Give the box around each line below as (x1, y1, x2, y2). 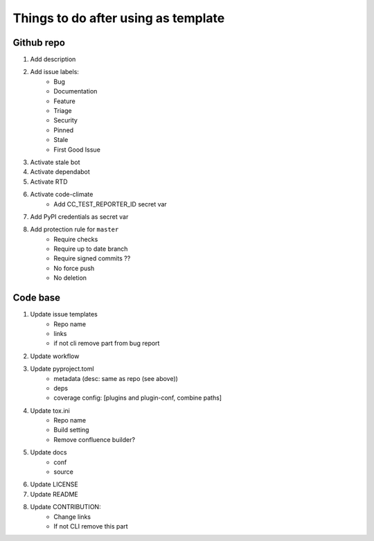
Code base (12, 292, 61, 304)
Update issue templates (30, 310, 98, 319)
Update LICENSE (30, 480, 79, 488)
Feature (53, 97, 75, 105)
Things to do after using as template (12, 10, 225, 26)
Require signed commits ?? (53, 254, 131, 263)
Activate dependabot (30, 168, 90, 176)
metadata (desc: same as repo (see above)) (53, 374, 178, 382)
